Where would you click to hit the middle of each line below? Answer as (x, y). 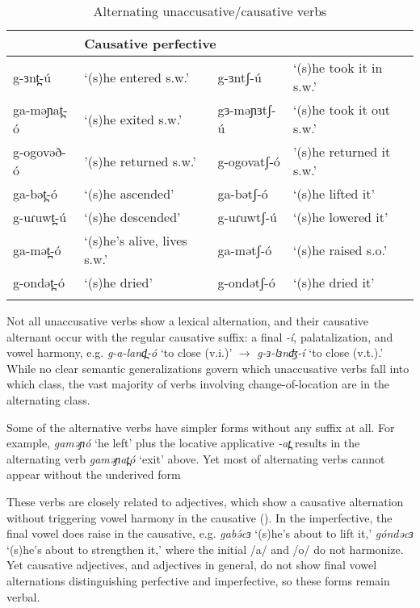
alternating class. (48, 399)
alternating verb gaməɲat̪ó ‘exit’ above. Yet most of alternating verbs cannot (196, 458)
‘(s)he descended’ (132, 217)
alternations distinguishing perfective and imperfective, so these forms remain (198, 580)
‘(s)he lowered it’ (340, 217)
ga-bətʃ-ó (243, 193)
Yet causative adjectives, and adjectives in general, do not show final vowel (192, 565)
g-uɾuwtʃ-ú (247, 217)
